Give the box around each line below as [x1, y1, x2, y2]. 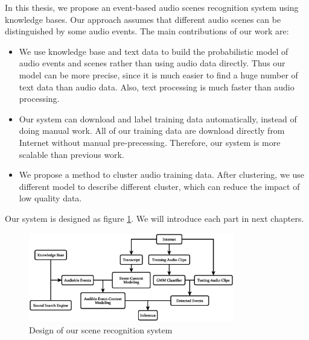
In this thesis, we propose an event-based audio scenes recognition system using [5, 1, 299, 13]
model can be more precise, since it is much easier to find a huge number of [19, 68, 298, 81]
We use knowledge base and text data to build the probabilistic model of [19, 45, 288, 57]
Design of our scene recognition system [29, 323, 173, 336]
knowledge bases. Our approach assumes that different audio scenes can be [5, 13, 281, 25]
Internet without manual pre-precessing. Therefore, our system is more [19, 136, 281, 148]
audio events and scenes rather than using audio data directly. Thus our [19, 57, 285, 69]
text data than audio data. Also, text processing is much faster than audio [19, 80, 295, 93]
